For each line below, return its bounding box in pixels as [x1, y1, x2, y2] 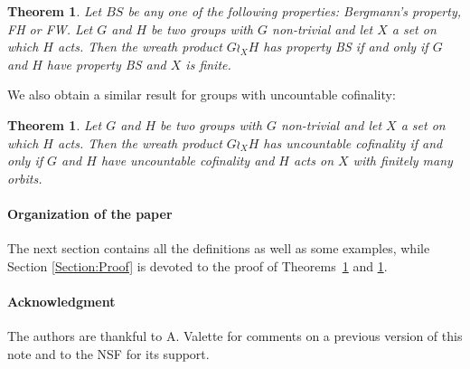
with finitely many [352, 151, 453, 170]
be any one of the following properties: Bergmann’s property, [127, 2, 462, 20]
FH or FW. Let [7, 19, 93, 38]
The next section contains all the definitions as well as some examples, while [7, 239, 430, 258]
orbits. [7, 168, 42, 187]
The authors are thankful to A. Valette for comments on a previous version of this [7, 326, 463, 345]
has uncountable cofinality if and [263, 133, 443, 152]
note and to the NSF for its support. [7, 344, 210, 363]
